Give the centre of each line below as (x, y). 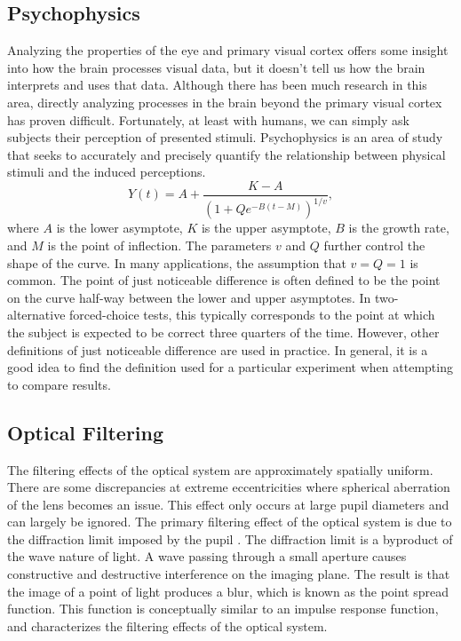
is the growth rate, (399, 228)
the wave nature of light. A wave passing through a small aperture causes (207, 556)
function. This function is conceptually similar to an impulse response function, (223, 609)
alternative (36, 315)
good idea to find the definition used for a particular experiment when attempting (230, 367)
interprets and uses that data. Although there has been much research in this (217, 85)
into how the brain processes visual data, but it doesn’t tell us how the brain (216, 67)
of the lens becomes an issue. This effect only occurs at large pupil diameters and (228, 504)
